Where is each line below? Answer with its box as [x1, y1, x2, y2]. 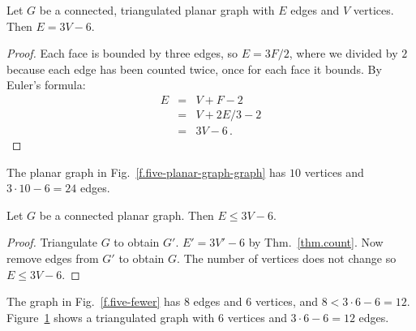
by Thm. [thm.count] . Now [248, 234, 384, 251]
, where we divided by [289, 45, 398, 62]
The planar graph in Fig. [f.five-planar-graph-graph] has [6, 163, 286, 180]
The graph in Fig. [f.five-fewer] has [6, 293, 181, 310]
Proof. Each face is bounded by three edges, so [6, 45, 238, 62]
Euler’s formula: [6, 76, 86, 93]
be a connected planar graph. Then [39, 206, 214, 223]
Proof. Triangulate [6, 234, 98, 251]
